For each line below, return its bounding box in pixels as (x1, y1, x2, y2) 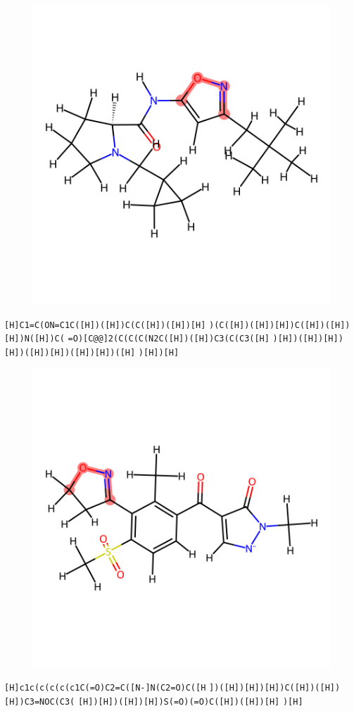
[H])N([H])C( (4, 334, 65, 344)
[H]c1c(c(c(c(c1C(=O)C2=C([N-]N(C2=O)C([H (4, 683, 206, 693)
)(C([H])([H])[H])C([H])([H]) (209, 320, 350, 330)
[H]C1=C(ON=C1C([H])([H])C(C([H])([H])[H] (4, 320, 206, 330)
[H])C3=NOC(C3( (4, 696, 75, 707)
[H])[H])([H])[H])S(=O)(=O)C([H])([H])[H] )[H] (77, 696, 303, 707)
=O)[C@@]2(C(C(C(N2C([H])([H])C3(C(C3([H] (68, 334, 270, 344)
